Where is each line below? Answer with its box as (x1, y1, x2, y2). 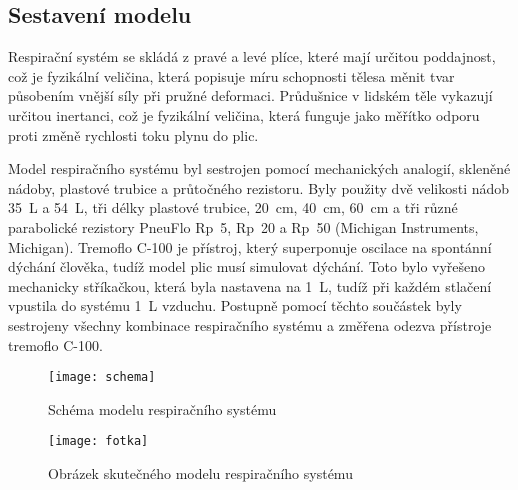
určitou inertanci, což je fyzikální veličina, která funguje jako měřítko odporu (8, 104, 480, 125)
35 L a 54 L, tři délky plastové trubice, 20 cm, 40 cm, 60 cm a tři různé (8, 197, 458, 218)
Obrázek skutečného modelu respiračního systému (48, 463, 353, 484)
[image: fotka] (48, 434, 149, 449)
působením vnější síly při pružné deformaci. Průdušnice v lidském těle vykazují (8, 85, 493, 106)
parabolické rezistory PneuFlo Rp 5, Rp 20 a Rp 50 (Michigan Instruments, (8, 216, 479, 237)
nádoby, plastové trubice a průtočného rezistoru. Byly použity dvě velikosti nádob (8, 177, 510, 198)
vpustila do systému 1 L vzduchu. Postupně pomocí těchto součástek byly (8, 295, 462, 316)
